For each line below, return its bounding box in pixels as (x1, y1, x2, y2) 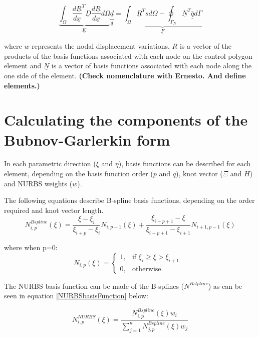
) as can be (208, 280, 242, 291)
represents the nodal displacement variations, (32, 41, 170, 51)
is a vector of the (179, 41, 232, 51)
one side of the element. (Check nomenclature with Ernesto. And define (4, 70, 246, 80)
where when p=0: (4, 242, 58, 253)
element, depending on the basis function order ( (4, 168, 153, 179)
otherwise (132, 265, 161, 273)
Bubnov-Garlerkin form (4, 129, 170, 150)
